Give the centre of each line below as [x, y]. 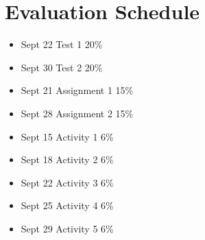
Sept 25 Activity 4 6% [67, 205]
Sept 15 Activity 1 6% [67, 136]
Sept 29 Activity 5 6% [67, 228]
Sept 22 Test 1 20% [62, 44]
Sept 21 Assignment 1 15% [77, 90]
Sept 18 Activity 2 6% [67, 159]
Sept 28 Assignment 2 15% [77, 113]
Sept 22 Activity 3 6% [67, 182]
